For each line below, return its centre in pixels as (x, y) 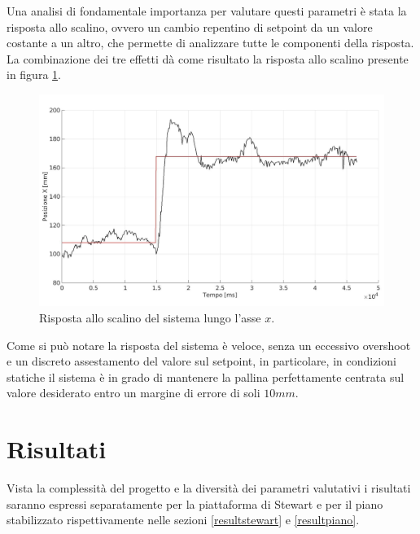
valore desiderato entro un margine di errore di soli (133, 393)
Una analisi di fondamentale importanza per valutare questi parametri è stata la (207, 11)
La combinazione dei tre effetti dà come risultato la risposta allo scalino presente (208, 58)
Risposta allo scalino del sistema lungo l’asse (150, 317)
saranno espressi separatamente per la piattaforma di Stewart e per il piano (195, 503)
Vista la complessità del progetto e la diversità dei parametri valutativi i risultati (209, 488)
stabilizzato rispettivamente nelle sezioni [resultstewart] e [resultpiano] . (183, 520)
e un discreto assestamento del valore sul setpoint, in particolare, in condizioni (201, 361)
